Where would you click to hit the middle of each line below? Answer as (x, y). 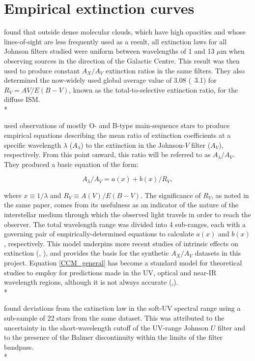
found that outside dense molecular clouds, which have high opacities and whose (125, 32)
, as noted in (230, 195)
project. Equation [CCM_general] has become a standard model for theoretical (123, 263)
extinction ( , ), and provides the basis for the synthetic (86, 253)
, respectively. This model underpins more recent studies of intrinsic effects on (121, 243)
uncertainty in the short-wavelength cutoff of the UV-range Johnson (106, 327)
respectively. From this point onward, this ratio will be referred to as (107, 154)
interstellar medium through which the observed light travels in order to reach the (127, 214)
